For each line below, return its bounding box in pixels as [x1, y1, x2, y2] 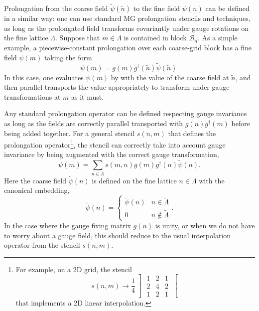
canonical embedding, [4, 185, 70, 195]
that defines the [168, 128, 216, 138]
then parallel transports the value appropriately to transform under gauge [4, 82, 230, 92]
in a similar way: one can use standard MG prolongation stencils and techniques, [4, 13, 251, 23]
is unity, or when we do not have [155, 220, 255, 230]
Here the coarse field [4, 175, 66, 185]
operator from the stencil [4, 240, 80, 250]
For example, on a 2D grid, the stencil [15, 264, 132, 274]
